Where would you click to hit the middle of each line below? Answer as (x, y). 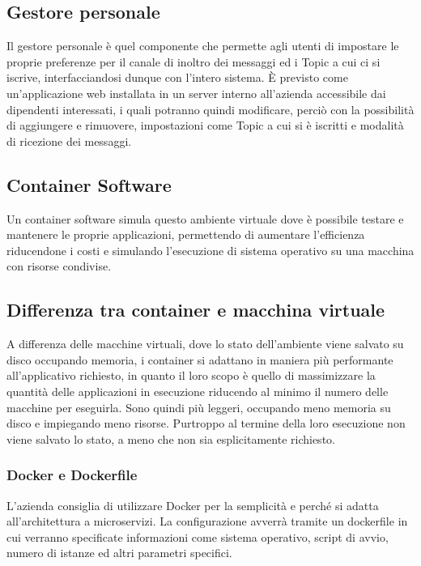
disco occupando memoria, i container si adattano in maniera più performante (200, 359)
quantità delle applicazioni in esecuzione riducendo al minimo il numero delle (198, 391)
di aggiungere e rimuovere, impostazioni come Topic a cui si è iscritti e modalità (205, 125)
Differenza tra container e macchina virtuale (196, 310)
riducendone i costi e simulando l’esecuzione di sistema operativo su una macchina (210, 250)
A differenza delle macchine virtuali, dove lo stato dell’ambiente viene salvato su (205, 344)
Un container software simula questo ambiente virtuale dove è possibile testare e (205, 218)
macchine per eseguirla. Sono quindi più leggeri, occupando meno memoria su (199, 407)
